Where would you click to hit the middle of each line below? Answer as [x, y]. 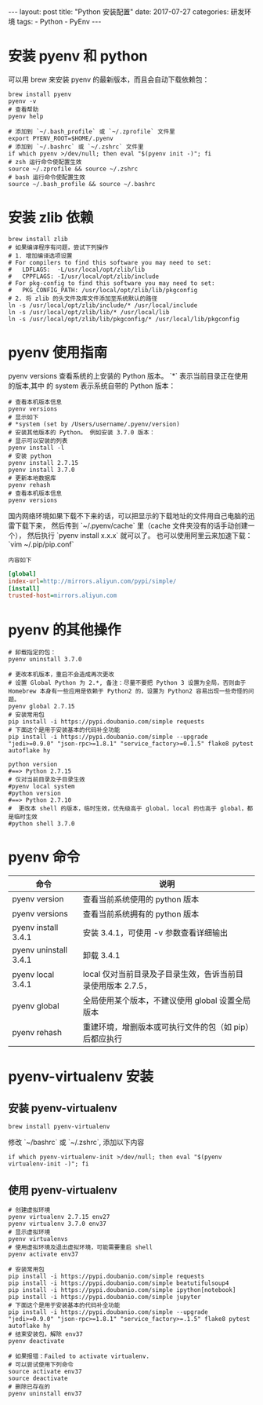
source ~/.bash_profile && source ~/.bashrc [82, 184]
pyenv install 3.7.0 [42, 470]
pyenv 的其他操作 [65, 629]
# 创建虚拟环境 [29, 1210]
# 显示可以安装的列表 [38, 441]
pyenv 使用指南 [58, 353]
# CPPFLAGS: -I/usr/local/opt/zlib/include [83, 276]
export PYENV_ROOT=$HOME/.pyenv [61, 138]
